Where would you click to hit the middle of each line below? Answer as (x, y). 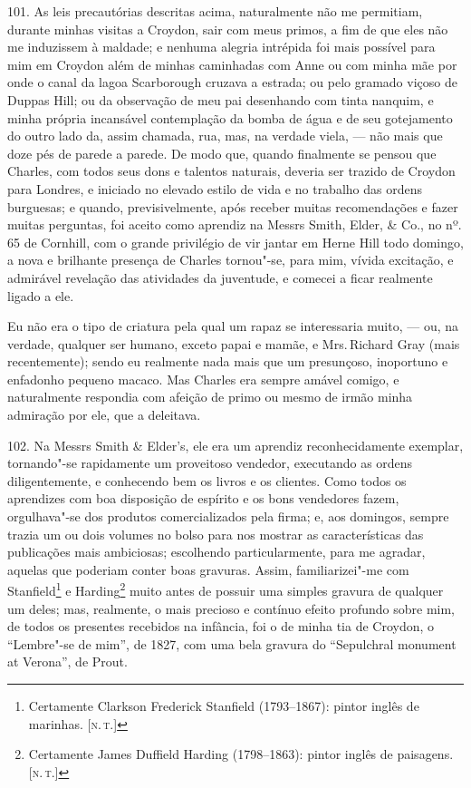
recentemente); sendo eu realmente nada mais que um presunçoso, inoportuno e (228, 361)
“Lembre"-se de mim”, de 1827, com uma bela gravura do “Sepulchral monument (232, 643)
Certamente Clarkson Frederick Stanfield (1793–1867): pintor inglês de (224, 706)
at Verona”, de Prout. (67, 662)
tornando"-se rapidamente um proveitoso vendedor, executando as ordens (210, 463)
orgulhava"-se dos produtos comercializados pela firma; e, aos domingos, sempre (228, 516)
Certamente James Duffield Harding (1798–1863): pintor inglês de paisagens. (241, 754)
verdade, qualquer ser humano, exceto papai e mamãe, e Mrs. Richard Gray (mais (234, 343)
